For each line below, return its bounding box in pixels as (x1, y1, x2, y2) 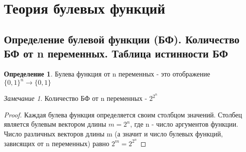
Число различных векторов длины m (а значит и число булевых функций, (4, 128, 223, 138)
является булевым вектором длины (4, 119, 106, 129)
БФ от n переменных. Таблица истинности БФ (4, 46, 228, 61)
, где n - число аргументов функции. (130, 119, 238, 129)
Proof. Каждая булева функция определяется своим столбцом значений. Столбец (4, 109, 242, 119)
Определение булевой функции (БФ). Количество (4, 31, 240, 46)
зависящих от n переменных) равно (4, 138, 110, 148)
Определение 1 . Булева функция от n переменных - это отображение (4, 68, 210, 78)
